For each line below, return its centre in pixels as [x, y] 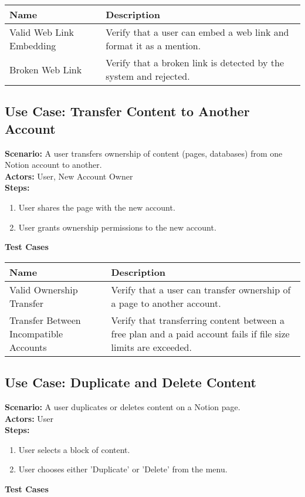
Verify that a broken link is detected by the [195, 62]
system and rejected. [148, 76]
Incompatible [36, 333]
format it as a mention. [153, 45]
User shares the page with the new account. [97, 207]
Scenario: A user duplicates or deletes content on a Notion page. [123, 406]
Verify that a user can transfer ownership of [201, 289]
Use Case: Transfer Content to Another [127, 111]
